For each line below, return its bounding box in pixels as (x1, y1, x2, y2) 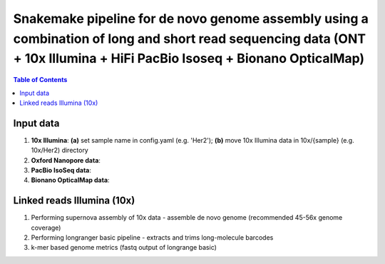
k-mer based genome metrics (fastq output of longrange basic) (31, 243, 217, 252)
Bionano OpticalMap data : (31, 176, 110, 185)
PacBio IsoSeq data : (31, 166, 92, 174)
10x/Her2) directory (31, 146, 88, 155)
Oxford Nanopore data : (31, 156, 101, 164)
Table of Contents (13, 76, 68, 84)
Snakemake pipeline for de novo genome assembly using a (13, 11, 369, 26)
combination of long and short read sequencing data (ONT (13, 31, 366, 46)
